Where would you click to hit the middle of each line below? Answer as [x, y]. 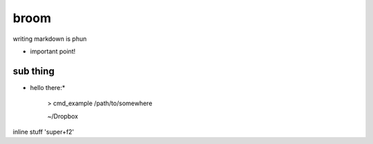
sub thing [34, 71]
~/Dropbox [63, 116]
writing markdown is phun [50, 39]
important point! [53, 51]
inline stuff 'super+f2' [44, 132]
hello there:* [48, 87]
